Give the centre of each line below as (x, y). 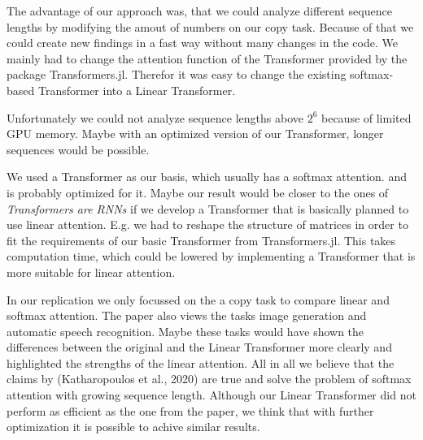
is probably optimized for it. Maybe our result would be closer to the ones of (198, 192)
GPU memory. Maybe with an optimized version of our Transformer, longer (195, 134)
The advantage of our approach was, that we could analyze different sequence (199, 11)
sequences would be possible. (78, 149)
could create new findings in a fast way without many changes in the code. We (202, 43)
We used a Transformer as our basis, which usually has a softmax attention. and (207, 177)
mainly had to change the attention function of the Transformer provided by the (207, 58)
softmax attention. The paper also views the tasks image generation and (187, 315)
